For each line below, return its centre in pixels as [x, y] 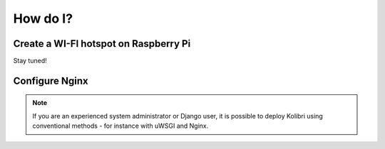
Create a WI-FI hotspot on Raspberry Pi [102, 44]
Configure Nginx [51, 81]
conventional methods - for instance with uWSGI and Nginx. [120, 126]
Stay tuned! [30, 61]
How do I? [43, 18]
